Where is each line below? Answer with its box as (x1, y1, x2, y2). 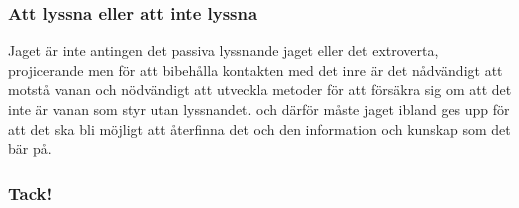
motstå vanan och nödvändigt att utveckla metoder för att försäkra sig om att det (8, 79, 512, 100)
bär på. (8, 138, 52, 159)
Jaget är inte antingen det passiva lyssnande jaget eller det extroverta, (8, 40, 439, 61)
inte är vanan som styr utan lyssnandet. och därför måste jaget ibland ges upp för (8, 99, 510, 119)
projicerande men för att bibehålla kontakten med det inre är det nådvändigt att (8, 59, 503, 80)
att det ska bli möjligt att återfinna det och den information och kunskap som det (8, 118, 511, 139)
